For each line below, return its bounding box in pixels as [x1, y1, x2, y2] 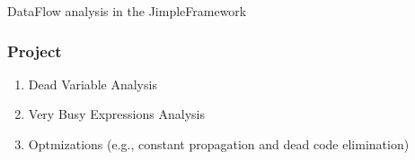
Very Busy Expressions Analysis [28, 105, 205, 123]
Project [7, 39, 62, 62]
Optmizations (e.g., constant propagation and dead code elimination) [28, 135, 410, 153]
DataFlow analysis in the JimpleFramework [7, 2, 247, 20]
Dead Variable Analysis [28, 74, 157, 93]
